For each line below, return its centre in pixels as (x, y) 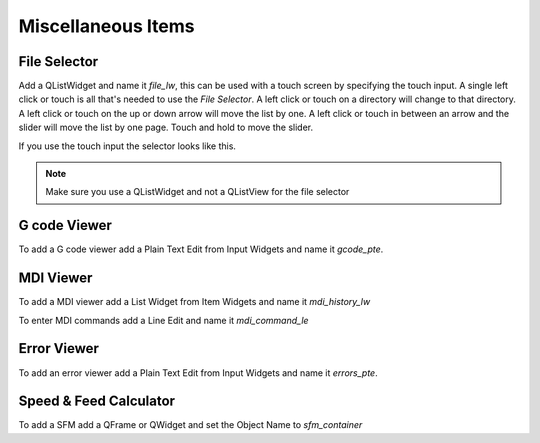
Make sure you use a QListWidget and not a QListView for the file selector (197, 192)
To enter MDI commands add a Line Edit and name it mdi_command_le (163, 320)
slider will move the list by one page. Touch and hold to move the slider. (166, 127)
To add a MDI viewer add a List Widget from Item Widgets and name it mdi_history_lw (194, 302)
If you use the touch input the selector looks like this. (127, 146)
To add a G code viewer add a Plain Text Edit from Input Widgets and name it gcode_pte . (201, 249)
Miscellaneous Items (106, 26)
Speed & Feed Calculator (96, 401)
